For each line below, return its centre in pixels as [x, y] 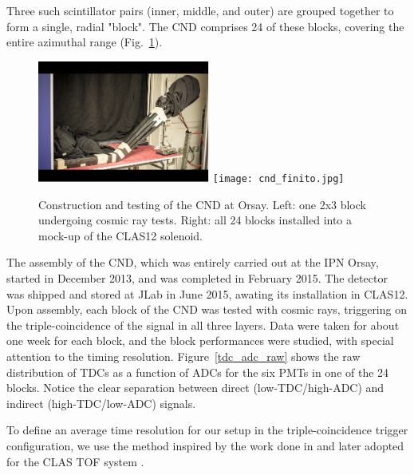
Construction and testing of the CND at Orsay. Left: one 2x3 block [202, 204]
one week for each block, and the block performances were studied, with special [200, 340]
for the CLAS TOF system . [75, 461]
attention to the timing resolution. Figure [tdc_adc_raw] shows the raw [183, 356]
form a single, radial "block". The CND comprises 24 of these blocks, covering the [205, 26]
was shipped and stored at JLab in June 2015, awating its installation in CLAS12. [207, 293]
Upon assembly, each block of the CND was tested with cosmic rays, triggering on [207, 309]
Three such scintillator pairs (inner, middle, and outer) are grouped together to [200, 10]
